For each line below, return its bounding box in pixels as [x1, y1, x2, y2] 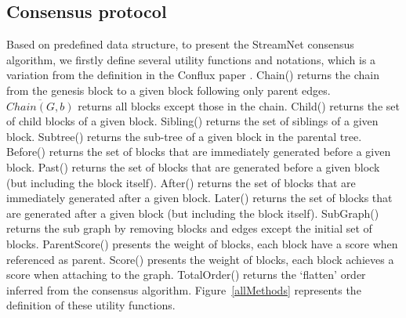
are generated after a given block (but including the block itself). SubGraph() [6, 204, 379, 221]
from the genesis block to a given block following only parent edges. [6, 81, 331, 98]
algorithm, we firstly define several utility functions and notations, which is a [6, 51, 376, 67]
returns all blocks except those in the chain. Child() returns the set [78, 97, 400, 114]
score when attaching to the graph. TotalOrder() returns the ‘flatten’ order [6, 266, 366, 283]
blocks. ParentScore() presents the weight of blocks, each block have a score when [6, 235, 398, 251]
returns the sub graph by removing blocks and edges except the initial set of [6, 220, 372, 237]
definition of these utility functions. [6, 297, 176, 313]
